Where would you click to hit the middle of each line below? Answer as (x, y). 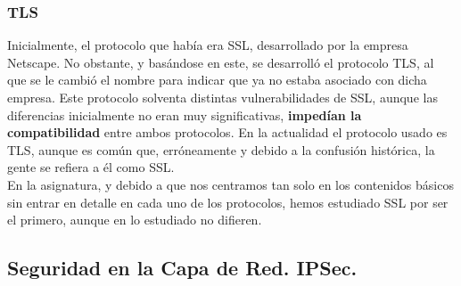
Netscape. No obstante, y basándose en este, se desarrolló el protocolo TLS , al (221, 62)
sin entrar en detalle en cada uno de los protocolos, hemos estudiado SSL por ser (228, 202)
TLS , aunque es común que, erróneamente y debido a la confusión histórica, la (221, 149)
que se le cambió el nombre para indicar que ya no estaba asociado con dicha (217, 80)
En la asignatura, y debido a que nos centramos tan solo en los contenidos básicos (230, 184)
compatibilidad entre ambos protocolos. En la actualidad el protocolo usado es (227, 132)
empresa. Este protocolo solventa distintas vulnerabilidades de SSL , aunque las (222, 97)
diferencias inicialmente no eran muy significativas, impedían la (185, 114)
